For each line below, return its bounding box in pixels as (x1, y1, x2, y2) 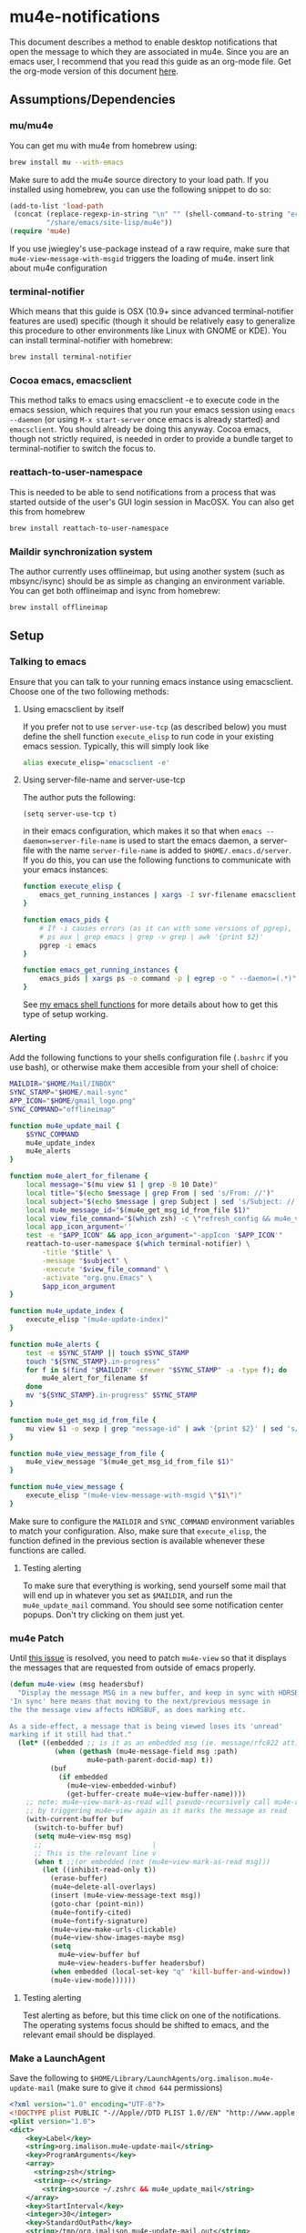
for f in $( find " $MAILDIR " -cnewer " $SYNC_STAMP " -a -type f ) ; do (25, 1365, 288, 1374)
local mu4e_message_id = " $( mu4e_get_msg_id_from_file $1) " (25, 1205, 250, 1215)
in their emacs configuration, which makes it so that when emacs (22, 826, 262, 837)
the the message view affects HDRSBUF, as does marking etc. (9, 1705, 247, 1714)
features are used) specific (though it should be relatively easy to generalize (9, 316, 296, 327)
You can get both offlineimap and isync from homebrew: (9, 585, 221, 596)
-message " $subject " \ (42, 1256, 128, 1265)
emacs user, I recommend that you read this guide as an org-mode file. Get (9, 56, 291, 66)
